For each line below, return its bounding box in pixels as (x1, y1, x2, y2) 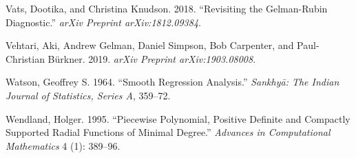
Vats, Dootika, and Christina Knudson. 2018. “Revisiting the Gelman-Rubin (6, 1, 328, 15)
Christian (6, 51, 45, 66)
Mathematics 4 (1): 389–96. (6, 138, 121, 152)
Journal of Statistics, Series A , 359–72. (6, 88, 171, 102)
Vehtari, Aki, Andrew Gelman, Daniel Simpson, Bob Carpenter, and (6, 38, 294, 52)
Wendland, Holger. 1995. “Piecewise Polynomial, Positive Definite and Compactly (6, 111, 350, 126)
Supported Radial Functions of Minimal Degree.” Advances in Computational (6, 125, 331, 139)
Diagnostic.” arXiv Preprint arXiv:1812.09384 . (6, 14, 201, 29)
